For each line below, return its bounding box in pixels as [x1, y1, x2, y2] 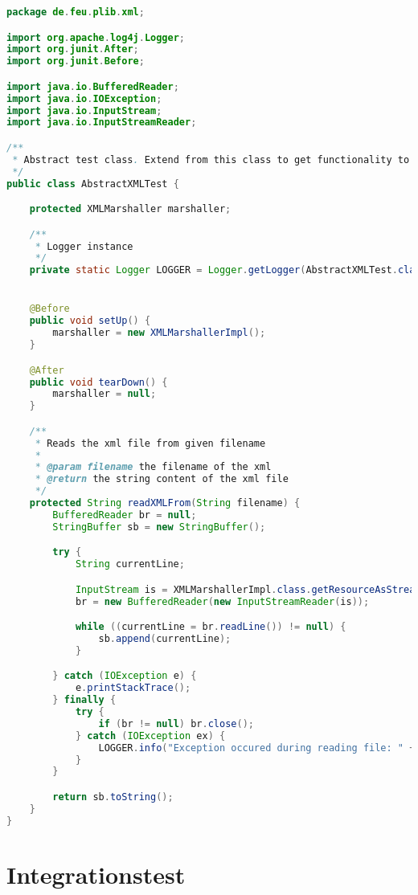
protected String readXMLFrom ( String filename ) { [29, 497, 301, 509]
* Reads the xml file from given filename [35, 437, 266, 449]
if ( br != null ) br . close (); [98, 717, 254, 729]
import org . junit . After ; [6, 43, 139, 55]
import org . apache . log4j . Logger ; [6, 31, 185, 43]
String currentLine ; [75, 558, 185, 570]
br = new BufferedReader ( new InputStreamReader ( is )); [75, 595, 370, 607]
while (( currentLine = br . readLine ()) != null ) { [75, 621, 346, 633]
